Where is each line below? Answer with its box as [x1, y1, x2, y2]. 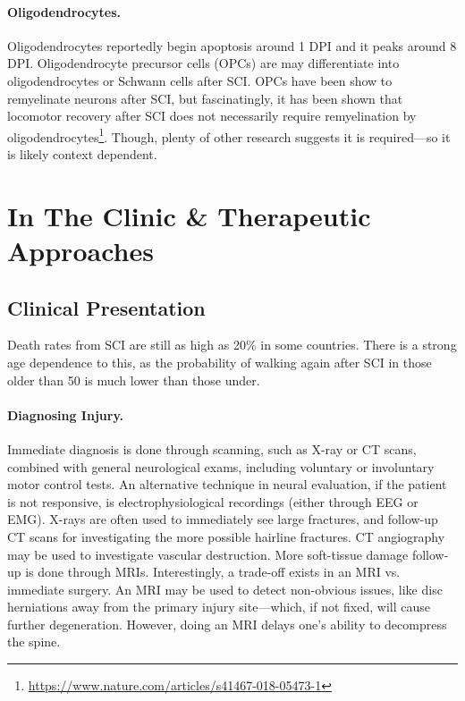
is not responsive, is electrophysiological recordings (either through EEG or [7, 492, 418, 511]
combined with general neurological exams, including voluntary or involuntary [7, 457, 435, 476]
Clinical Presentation [7, 293, 206, 321]
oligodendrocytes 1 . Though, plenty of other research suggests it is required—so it [7, 124, 451, 146]
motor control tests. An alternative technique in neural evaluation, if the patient [7, 475, 447, 494]
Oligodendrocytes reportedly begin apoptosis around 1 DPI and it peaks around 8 [7, 36, 457, 55]
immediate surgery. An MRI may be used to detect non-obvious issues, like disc [7, 579, 443, 598]
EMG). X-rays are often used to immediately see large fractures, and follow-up [7, 510, 438, 528]
